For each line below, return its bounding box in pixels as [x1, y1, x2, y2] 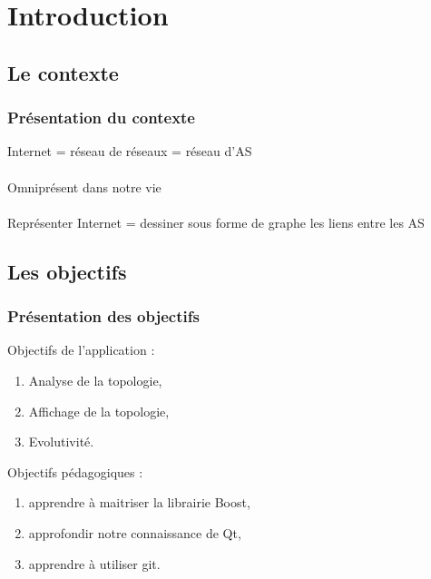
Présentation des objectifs [7, 305, 200, 328]
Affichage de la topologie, [28, 401, 170, 420]
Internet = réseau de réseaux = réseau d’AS [7, 142, 252, 161]
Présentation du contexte [7, 106, 195, 129]
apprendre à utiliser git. [28, 554, 161, 573]
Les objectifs [7, 257, 127, 285]
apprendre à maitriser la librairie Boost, [28, 493, 250, 512]
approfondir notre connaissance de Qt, [28, 523, 241, 542]
